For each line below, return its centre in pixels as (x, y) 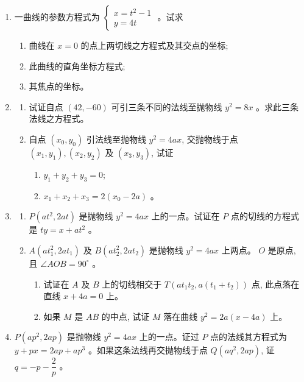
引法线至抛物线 (116, 139)
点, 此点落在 (275, 284)
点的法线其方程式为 (249, 337)
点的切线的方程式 (265, 216)
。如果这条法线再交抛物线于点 (148, 350)
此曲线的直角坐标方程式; (77, 65)
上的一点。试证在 (186, 216)
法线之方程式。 (59, 118)
